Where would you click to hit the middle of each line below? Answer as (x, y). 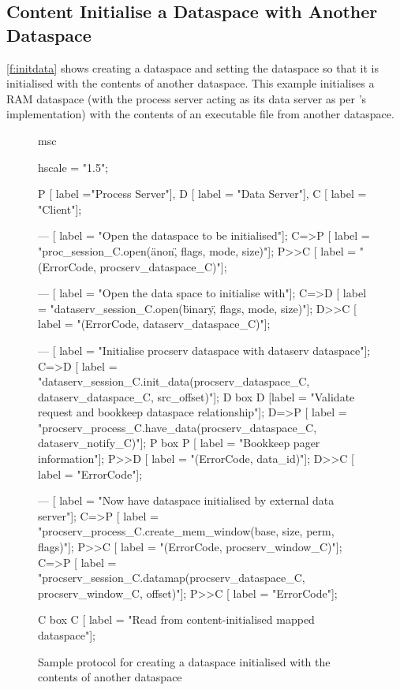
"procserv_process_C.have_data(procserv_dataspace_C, (178, 427)
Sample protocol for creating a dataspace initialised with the (184, 661)
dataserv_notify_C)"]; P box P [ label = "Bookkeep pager (179, 443)
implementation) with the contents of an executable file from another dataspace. (200, 114)
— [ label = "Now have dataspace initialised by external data (186, 500)
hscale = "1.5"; (73, 167)
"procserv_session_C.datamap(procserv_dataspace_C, (172, 578)
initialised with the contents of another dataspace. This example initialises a (191, 83)
